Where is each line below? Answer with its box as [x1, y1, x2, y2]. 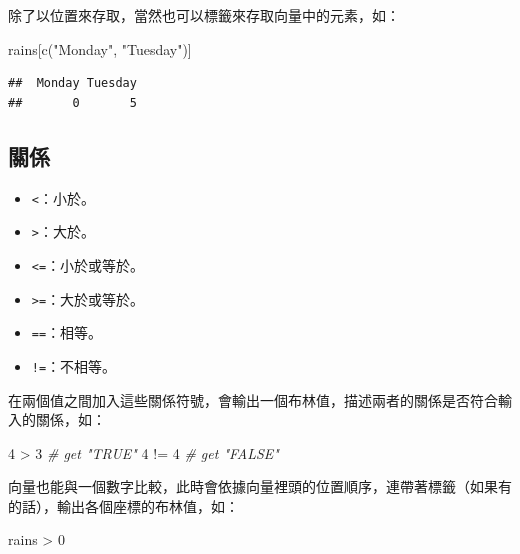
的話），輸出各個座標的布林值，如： [8, 495, 239, 516]
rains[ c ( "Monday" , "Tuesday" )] [8, 38, 192, 59]
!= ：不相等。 [31, 355, 117, 376]
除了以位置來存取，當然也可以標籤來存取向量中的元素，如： [8, 5, 400, 25]
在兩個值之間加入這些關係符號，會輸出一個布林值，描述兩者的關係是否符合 [8, 389, 498, 410]
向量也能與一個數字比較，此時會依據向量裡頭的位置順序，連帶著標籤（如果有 [8, 476, 512, 497]
